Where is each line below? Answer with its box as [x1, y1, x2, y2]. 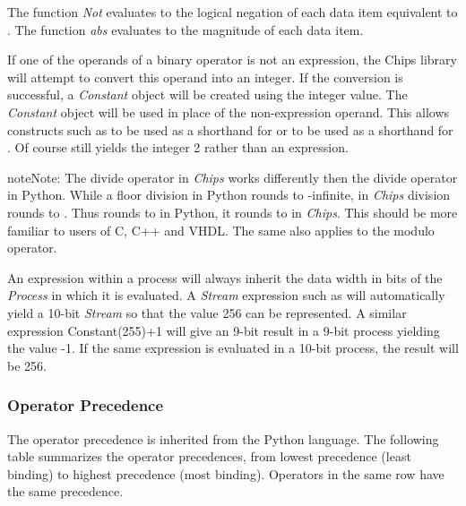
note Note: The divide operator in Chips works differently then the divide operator [7, 167, 458, 186]
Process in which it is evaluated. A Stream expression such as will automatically [7, 286, 445, 304]
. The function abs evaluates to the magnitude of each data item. [7, 20, 364, 39]
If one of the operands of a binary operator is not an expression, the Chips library [7, 50, 457, 69]
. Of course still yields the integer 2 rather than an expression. [7, 138, 349, 157]
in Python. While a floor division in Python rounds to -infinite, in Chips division [7, 185, 451, 204]
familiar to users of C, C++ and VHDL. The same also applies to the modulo [7, 220, 435, 239]
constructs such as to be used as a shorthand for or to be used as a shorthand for [7, 120, 453, 139]
